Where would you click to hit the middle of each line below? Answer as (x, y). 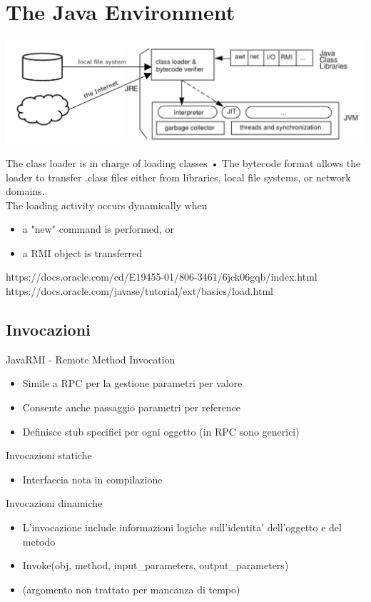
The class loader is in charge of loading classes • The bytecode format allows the (183, 162)
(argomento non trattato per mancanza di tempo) (131, 589)
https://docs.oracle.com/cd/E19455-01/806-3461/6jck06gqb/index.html (162, 277)
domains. (25, 191)
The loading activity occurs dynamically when (107, 205)
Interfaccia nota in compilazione (92, 479)
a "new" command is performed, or (98, 229)
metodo (39, 541)
